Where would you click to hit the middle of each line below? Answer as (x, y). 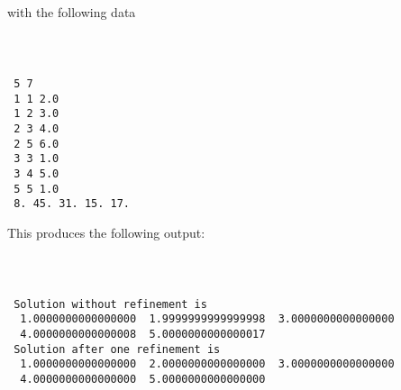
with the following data (72, 12)
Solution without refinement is (110, 304)
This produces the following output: (106, 232)
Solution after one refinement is (117, 349)
